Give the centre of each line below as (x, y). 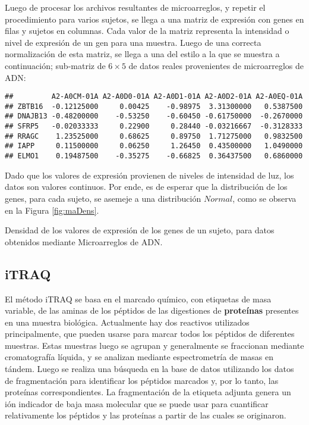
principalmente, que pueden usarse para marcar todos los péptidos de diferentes (150, 334)
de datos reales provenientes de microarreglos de (216, 65)
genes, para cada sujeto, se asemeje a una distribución (103, 198)
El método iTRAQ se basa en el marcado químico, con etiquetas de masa (138, 299)
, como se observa (264, 198)
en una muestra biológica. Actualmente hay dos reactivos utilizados (127, 322)
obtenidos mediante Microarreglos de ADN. (84, 241)
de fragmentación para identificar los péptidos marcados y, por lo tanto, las (142, 380)
